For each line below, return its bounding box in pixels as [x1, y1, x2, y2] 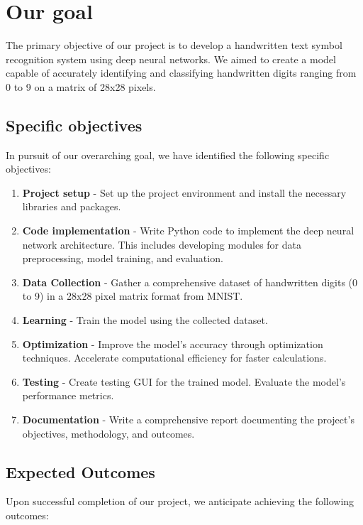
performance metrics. [22, 388, 114, 403]
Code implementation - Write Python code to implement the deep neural [22, 223, 354, 238]
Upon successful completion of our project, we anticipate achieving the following [6, 494, 354, 509]
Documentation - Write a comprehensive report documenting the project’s [22, 412, 354, 427]
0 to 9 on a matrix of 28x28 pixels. [6, 79, 156, 94]
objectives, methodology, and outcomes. [22, 426, 195, 440]
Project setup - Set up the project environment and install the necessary [22, 185, 347, 200]
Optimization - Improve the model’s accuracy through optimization [22, 336, 323, 351]
